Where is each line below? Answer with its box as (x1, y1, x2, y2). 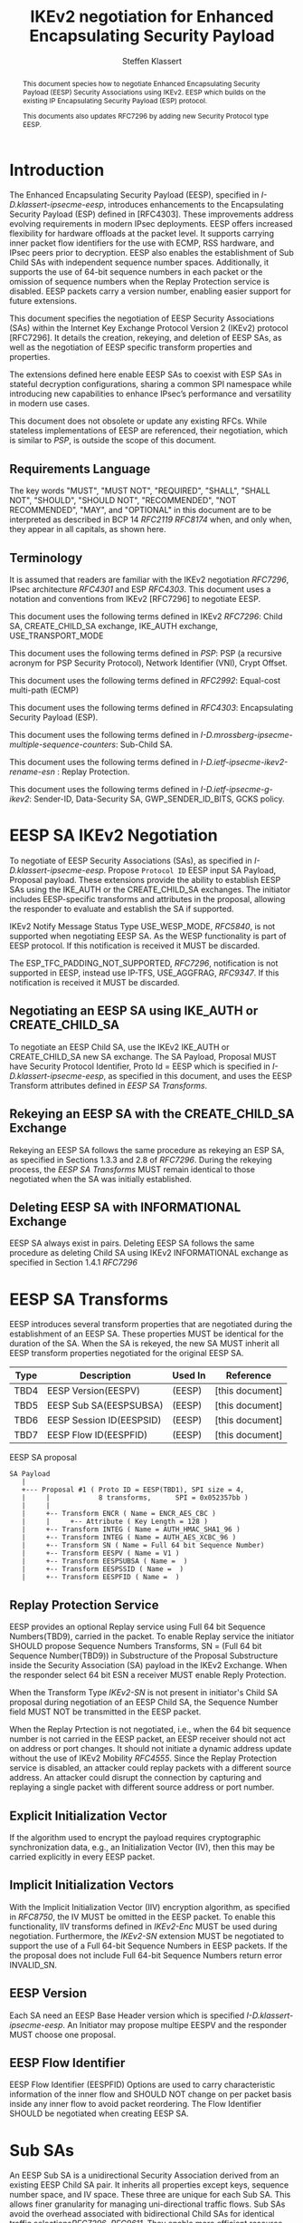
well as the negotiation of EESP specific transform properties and (9, 342, 252, 353)
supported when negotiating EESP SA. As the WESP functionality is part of (9, 930, 287, 941)
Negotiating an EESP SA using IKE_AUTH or (9, 1004, 259, 1019)
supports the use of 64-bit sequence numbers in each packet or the (9, 267, 263, 277)
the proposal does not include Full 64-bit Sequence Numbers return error (9, 1949, 283, 1960)
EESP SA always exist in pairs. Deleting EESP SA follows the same (9, 1238, 255, 1248)
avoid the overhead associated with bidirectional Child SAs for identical (9, 2208, 275, 2219)
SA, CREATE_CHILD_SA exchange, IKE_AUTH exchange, (9, 621, 219, 631)
